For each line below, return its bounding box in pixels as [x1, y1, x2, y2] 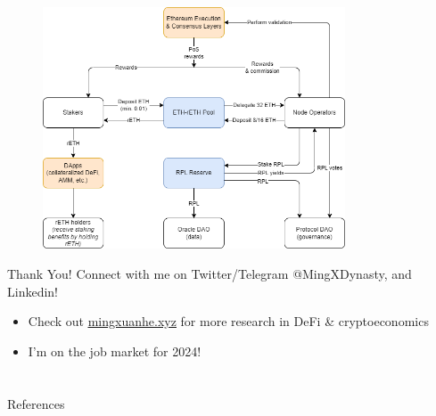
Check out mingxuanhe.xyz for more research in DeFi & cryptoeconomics [28, 312, 429, 330]
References [7, 394, 65, 412]
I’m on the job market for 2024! [28, 341, 202, 360]
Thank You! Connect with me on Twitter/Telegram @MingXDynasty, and [7, 265, 412, 283]
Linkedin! [7, 281, 58, 300]
